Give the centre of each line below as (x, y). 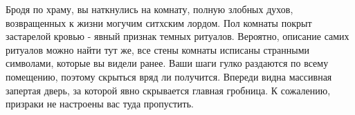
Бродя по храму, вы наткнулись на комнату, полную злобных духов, (149, 9)
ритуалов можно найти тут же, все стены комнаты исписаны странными (158, 49)
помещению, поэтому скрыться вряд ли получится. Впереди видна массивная (169, 76)
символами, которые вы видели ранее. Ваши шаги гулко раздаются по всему (167, 63)
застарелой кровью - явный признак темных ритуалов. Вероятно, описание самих (177, 36)
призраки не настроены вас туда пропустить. (100, 104)
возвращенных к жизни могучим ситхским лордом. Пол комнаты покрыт (159, 22)
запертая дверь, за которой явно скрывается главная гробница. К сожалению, (168, 90)
